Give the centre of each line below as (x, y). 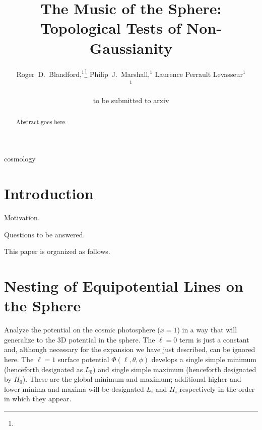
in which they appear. (38, 399)
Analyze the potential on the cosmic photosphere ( (82, 330)
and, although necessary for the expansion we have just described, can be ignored (130, 349)
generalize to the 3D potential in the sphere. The (80, 339)
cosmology (20, 159)
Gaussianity (131, 48)
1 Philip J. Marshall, (117, 73)
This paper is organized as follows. (57, 251)
